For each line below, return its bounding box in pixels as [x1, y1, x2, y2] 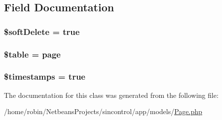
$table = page [4, 48, 61, 60]
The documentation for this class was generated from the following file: [4, 90, 219, 100]
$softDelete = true [4, 25, 80, 37]
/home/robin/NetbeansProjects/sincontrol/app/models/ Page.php [4, 106, 202, 117]
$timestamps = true [4, 70, 85, 83]
